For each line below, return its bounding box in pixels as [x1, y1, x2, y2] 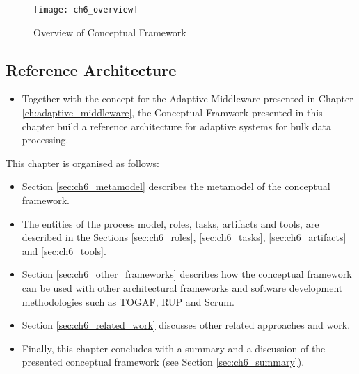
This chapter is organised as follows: [6, 155, 159, 170]
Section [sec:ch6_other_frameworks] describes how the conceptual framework [22, 267, 352, 281]
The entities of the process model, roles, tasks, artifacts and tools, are [22, 216, 319, 231]
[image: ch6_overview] [33, 5, 138, 15]
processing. [22, 132, 69, 147]
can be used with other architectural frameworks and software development [22, 280, 343, 295]
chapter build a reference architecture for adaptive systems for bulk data [22, 118, 332, 133]
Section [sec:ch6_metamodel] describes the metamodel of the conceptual [22, 179, 330, 194]
